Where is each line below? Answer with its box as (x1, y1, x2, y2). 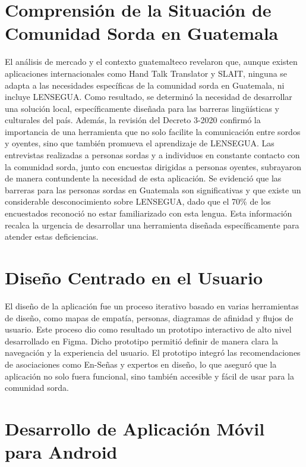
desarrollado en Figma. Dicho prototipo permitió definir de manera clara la (5, 334, 279, 347)
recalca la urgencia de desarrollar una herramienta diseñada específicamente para (5, 218, 299, 231)
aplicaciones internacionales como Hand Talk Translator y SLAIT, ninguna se (5, 67, 288, 79)
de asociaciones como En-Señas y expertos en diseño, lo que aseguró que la (5, 358, 277, 370)
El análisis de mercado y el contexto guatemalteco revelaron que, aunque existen (5, 55, 298, 68)
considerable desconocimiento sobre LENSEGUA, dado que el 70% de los (5, 195, 271, 208)
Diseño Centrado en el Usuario (5, 265, 263, 289)
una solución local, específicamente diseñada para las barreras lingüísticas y (5, 102, 279, 114)
